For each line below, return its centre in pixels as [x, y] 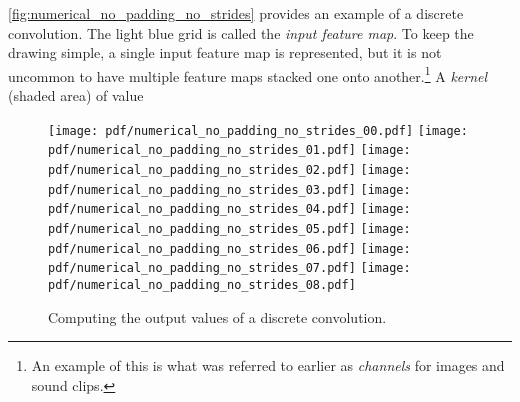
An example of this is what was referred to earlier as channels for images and [268, 365]
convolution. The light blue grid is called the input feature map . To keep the [241, 32]
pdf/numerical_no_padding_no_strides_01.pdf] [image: [229, 150]
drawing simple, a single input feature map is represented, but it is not [225, 52]
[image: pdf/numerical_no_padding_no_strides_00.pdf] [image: [258, 130]
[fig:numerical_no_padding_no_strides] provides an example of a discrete [236, 13]
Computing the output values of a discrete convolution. [217, 316]
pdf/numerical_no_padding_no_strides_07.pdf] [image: [229, 268]
